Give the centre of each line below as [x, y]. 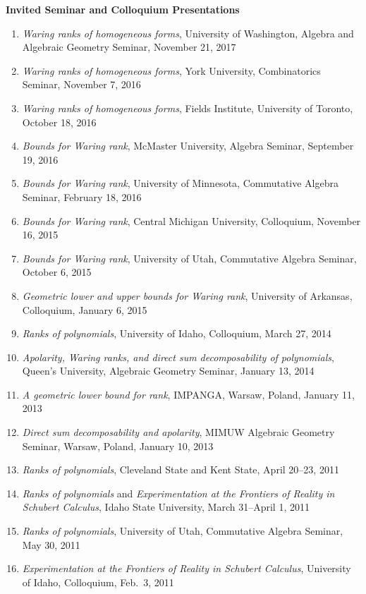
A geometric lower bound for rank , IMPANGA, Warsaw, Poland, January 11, [188, 394]
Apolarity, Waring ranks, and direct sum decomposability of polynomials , [178, 357]
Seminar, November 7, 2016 [81, 84]
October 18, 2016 [59, 122]
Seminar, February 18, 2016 [82, 196]
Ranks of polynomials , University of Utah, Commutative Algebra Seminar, [183, 531]
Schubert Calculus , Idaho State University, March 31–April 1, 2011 [166, 507]
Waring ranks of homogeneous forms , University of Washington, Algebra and [188, 33]
